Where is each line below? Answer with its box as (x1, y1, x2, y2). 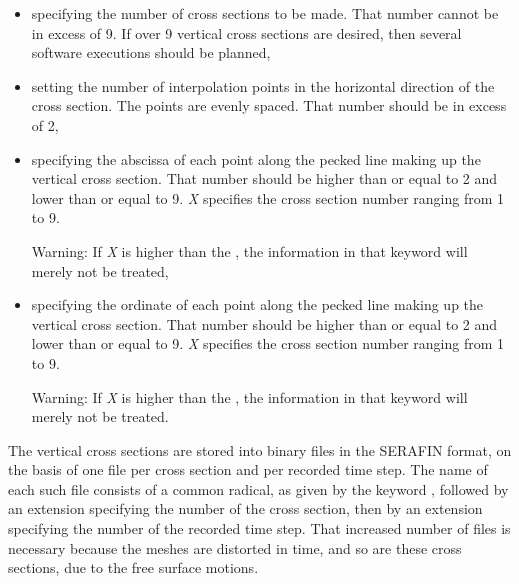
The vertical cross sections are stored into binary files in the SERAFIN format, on (8, 439, 512, 460)
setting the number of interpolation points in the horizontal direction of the (31, 75, 495, 96)
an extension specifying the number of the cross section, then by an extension (8, 498, 483, 519)
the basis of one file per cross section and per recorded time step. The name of (8, 459, 488, 480)
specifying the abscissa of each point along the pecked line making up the (31, 148, 481, 169)
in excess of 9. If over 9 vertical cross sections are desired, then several (31, 22, 462, 43)
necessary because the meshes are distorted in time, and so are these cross (8, 537, 462, 558)
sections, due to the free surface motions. (8, 557, 259, 578)
